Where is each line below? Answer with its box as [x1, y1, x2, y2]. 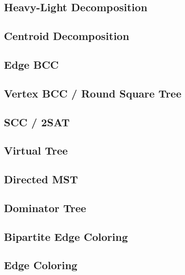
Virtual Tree [4, 143, 68, 158]
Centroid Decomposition [4, 28, 129, 43]
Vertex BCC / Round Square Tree [4, 85, 182, 100]
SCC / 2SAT [4, 114, 70, 129]
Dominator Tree [4, 200, 86, 215]
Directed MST [4, 172, 78, 187]
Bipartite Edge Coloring [4, 229, 128, 244]
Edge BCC [4, 57, 59, 72]
